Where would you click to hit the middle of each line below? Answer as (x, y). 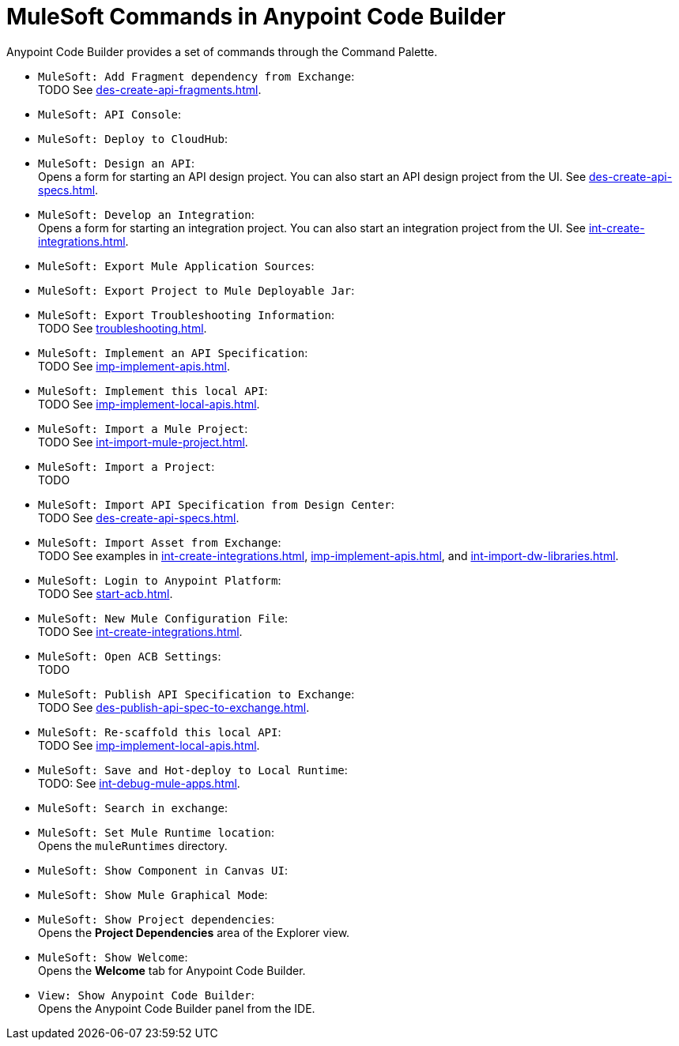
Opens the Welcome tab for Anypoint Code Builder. (172, 970)
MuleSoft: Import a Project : (126, 466)
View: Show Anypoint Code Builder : (146, 995)
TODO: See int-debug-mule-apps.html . (139, 783)
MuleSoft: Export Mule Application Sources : (176, 265)
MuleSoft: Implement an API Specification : (173, 352)
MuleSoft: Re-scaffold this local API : (160, 732)
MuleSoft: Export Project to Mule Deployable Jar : (196, 290)
